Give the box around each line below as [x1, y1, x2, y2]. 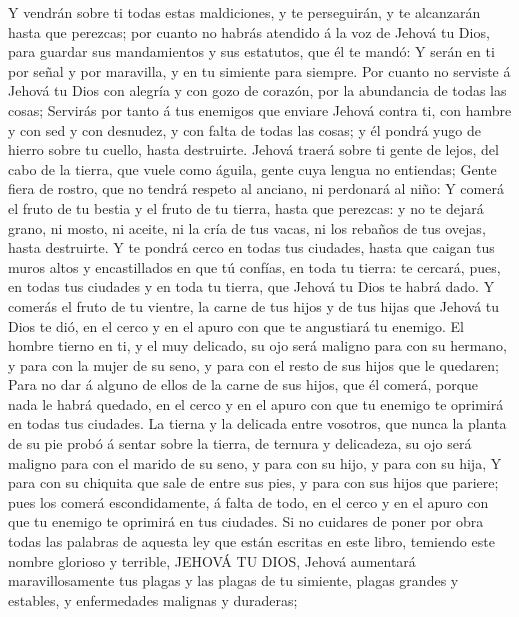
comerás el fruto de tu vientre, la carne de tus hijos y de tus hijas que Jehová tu [8, 295, 500, 316]
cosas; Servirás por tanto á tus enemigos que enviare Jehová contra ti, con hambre [8, 99, 512, 120]
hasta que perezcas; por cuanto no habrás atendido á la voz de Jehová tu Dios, [8, 21, 490, 42]
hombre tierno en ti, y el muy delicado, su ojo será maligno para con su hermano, [8, 335, 507, 356]
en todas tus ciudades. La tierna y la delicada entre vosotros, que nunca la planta [8, 413, 507, 434]
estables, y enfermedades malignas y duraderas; [8, 589, 298, 610]
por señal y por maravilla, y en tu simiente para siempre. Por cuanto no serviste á [8, 60, 511, 81]
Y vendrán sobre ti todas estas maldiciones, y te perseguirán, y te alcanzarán [8, 2, 481, 22]
